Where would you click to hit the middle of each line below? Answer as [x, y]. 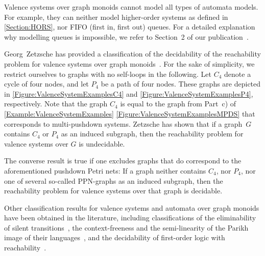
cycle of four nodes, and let [46, 84]
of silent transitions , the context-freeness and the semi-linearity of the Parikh [126, 227]
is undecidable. [102, 143]
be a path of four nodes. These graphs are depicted [181, 84]
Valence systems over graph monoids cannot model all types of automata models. [131, 7]
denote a [238, 74]
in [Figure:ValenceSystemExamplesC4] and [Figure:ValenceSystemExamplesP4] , [129, 93]
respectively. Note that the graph [56, 104]
